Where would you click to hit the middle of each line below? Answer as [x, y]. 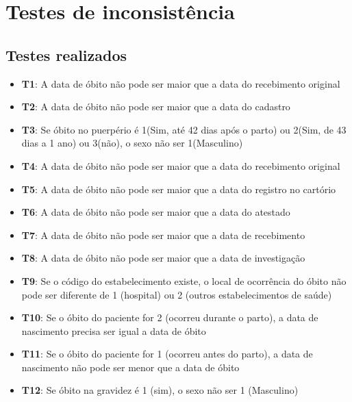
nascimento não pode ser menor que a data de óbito [130, 367]
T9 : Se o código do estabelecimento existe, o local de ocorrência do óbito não [184, 280]
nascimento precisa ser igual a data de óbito [114, 330]
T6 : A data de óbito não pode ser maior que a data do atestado [156, 212]
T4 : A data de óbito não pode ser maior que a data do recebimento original [181, 165]
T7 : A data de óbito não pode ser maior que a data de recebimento [163, 235]
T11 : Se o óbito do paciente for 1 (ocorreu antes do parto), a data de [167, 354]
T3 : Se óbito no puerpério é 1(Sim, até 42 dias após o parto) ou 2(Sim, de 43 [184, 129]
